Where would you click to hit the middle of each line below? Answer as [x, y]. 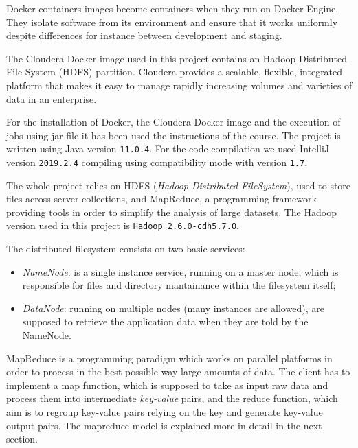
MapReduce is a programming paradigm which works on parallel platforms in [169, 358]
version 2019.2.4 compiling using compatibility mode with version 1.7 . [157, 162]
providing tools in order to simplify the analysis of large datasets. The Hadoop [171, 212]
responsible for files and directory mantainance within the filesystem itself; [179, 285]
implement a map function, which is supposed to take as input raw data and [167, 385]
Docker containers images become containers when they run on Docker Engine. [172, 8]
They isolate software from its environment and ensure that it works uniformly [172, 22]
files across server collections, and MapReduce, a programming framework [161, 199]
